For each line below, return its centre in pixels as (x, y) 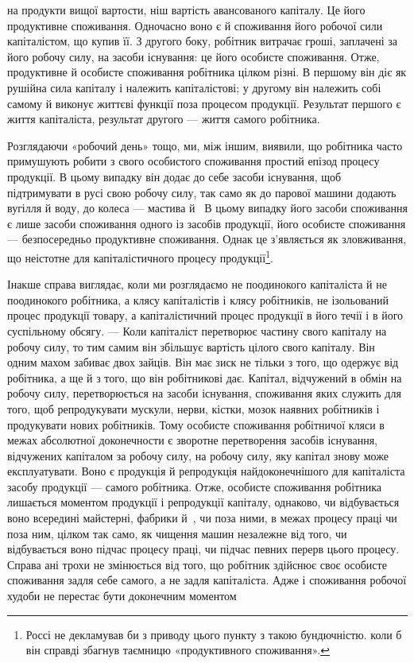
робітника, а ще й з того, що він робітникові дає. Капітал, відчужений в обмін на (205, 377)
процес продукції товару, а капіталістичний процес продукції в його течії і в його (205, 315)
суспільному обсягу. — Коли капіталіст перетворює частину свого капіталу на (197, 330)
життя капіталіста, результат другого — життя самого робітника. (164, 119)
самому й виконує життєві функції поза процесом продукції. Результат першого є (204, 103)
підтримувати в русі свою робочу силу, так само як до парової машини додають (202, 192)
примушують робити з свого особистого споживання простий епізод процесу (193, 161)
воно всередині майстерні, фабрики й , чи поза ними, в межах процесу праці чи (202, 518)
